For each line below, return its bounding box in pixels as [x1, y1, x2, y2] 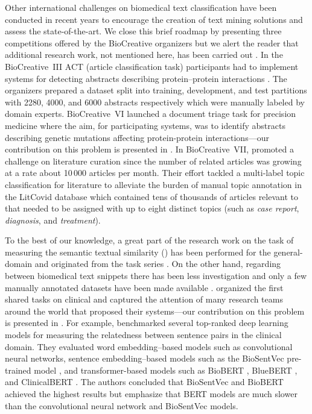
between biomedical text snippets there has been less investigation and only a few [5, 269, 307, 282]
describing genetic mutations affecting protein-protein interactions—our [5, 131, 269, 143]
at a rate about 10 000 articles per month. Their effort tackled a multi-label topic [5, 166, 305, 179]
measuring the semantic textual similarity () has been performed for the [5, 245, 271, 258]
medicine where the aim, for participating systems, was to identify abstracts [5, 119, 285, 131]
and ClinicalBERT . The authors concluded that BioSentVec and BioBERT [5, 375, 284, 388]
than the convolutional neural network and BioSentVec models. [5, 399, 238, 412]
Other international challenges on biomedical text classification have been [5, 1, 277, 13]
